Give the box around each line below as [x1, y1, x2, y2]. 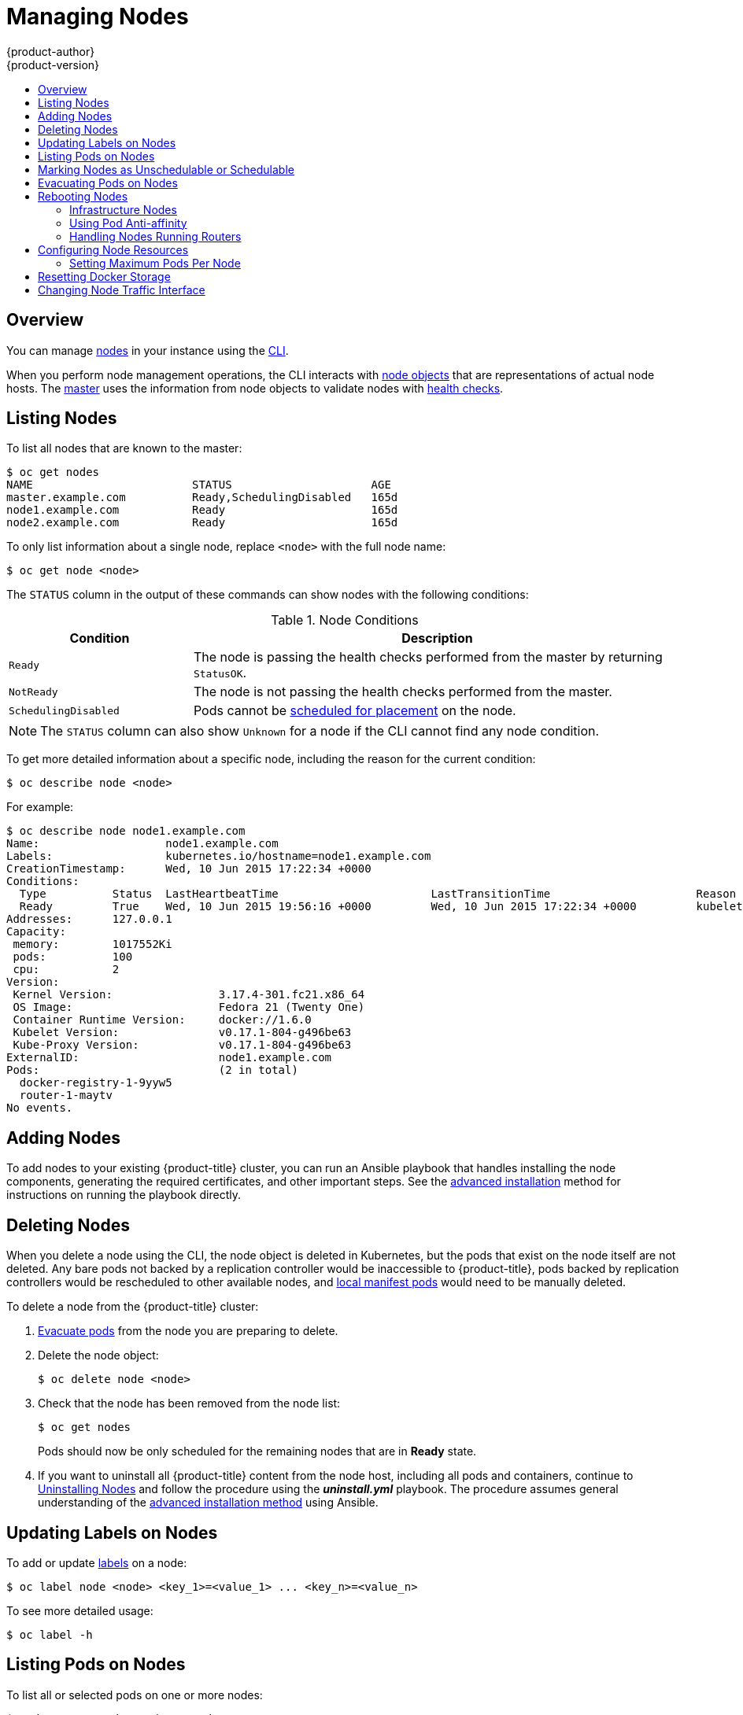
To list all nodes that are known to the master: [6, 441, 242, 455]
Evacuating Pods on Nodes [38, 175, 178, 190]
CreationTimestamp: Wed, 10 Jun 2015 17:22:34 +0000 [6, 862, 371, 876]
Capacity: [6, 925, 66, 939]
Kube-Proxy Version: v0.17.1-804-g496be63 [13, 1038, 352, 1052]
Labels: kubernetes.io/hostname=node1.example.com [6, 850, 431, 863]
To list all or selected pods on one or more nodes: [6, 1687, 263, 1702]
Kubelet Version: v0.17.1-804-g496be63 [13, 1026, 352, 1039]
